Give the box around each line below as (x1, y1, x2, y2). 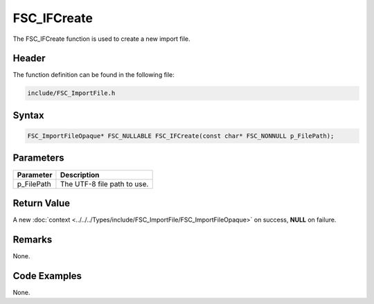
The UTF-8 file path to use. (60, 179, 149, 188)
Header (12, 53, 46, 64)
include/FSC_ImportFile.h (27, 89, 116, 97)
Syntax (12, 109, 44, 121)
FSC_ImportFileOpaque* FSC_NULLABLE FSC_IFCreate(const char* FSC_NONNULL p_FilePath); (27, 132, 335, 140)
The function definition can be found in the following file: (12, 71, 175, 79)
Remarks (12, 233, 53, 245)
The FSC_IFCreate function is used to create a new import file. (12, 35, 190, 43)
